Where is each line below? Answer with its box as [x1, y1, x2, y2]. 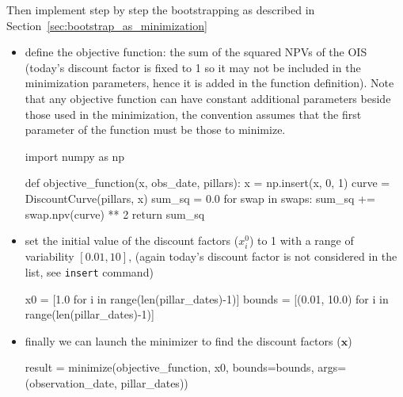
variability [25, 248, 74, 265]
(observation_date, [25, 374, 117, 391]
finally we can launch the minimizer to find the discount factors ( [25, 332, 341, 349]
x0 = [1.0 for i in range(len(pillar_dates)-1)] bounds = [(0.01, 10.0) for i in [25, 290, 389, 307]
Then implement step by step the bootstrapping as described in [6, 2, 315, 17]
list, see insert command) [25, 263, 154, 280]
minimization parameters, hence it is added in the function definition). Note [25, 74, 394, 91]
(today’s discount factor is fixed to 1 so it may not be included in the [25, 59, 361, 75]
